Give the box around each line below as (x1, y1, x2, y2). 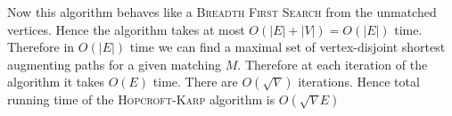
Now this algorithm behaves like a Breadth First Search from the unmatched (7, 3, 437, 21)
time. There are (152, 72, 238, 91)
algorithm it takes (7, 72, 105, 91)
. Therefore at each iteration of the (237, 54, 428, 73)
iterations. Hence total (298, 72, 420, 91)
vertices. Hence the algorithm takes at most (7, 20, 245, 38)
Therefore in (7, 37, 75, 56)
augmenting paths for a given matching (7, 54, 222, 73)
